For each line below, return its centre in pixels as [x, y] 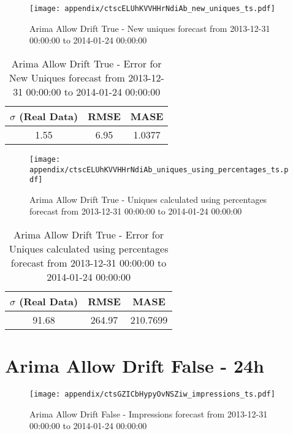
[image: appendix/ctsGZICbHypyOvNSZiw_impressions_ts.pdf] [152, 394]
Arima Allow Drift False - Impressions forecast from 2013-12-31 [149, 413]
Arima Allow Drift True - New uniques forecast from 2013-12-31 [150, 28]
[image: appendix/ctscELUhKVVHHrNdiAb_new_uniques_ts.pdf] [152, 9]
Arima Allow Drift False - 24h [135, 366]
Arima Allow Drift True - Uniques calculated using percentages [148, 199]
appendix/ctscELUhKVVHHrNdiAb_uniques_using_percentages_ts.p [159, 169]
